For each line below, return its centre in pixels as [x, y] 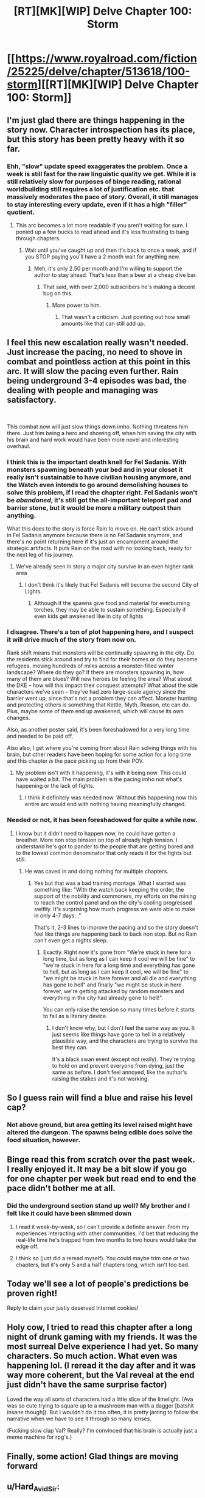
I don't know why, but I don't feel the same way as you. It [123, 1027]
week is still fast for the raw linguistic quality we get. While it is [102, 174]
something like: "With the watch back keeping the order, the [109, 889]
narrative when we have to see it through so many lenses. [79, 1419]
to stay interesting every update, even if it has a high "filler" [97, 204]
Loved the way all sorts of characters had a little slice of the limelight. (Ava [100, 1399]
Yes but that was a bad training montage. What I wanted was [110, 883]
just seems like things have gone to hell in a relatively [119, 1034]
